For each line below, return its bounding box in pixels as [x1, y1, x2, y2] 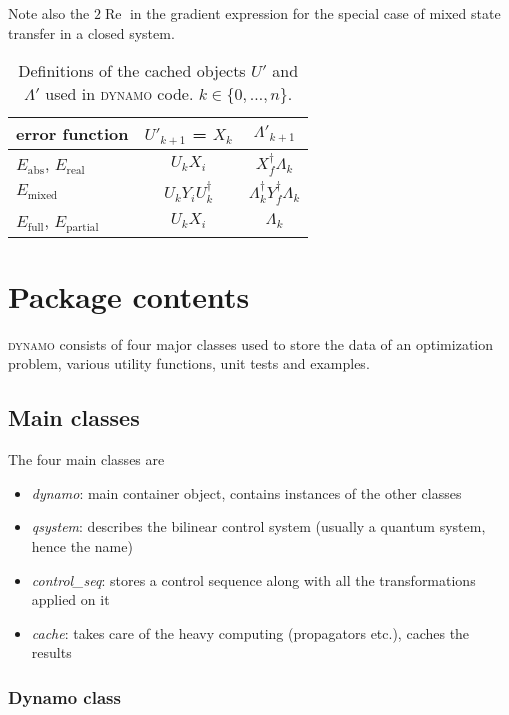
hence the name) [31, 535, 133, 556]
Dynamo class [8, 684, 121, 709]
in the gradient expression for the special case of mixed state [129, 3, 501, 23]
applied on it [31, 589, 110, 610]
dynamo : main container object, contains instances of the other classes [31, 482, 462, 503]
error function [16, 122, 129, 146]
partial [66, 221, 99, 233]
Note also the [8, 3, 90, 23]
